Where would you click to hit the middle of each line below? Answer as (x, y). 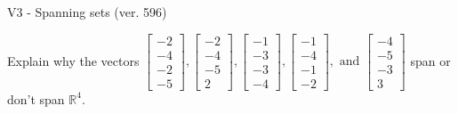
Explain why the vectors (73, 60)
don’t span (36, 98)
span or (430, 60)
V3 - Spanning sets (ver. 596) (87, 12)
